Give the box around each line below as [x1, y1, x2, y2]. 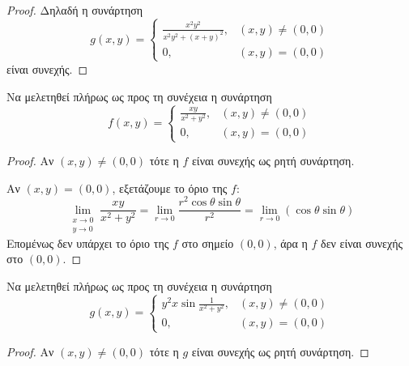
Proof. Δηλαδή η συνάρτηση [6, 2, 143, 18]
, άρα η [273, 234, 308, 251]
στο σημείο [181, 234, 234, 251]
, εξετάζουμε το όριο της [112, 179, 228, 196]
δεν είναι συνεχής [321, 234, 403, 251]
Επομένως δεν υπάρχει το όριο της [6, 234, 169, 251]
